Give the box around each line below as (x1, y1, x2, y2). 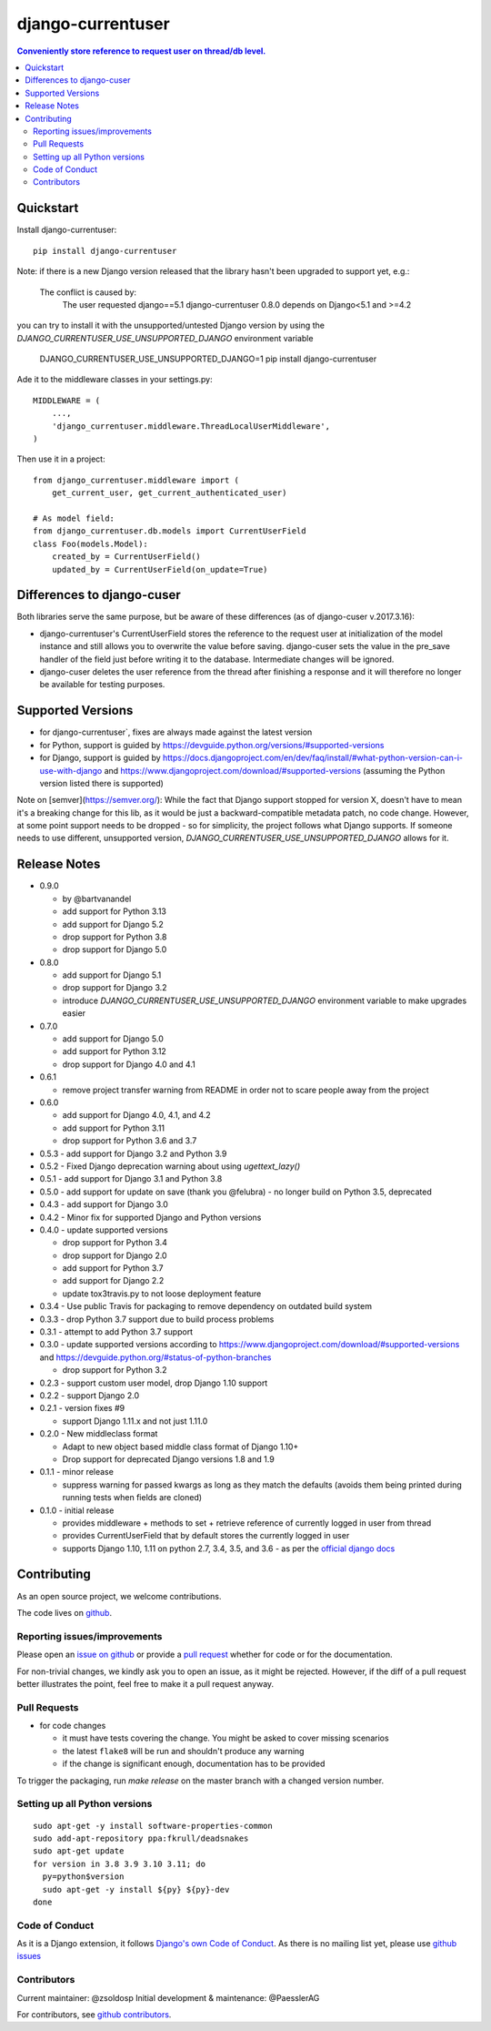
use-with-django (39, 765, 103, 776)
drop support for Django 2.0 (62, 1250, 167, 1261)
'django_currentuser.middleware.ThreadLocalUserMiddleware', (51, 421, 331, 432)
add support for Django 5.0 (62, 1033, 164, 1044)
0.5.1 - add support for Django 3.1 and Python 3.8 (39, 1173, 223, 1184)
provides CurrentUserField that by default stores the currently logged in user (62, 1530, 350, 1541)
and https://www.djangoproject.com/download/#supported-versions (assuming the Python (104, 765, 446, 776)
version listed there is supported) (39, 777, 164, 788)
